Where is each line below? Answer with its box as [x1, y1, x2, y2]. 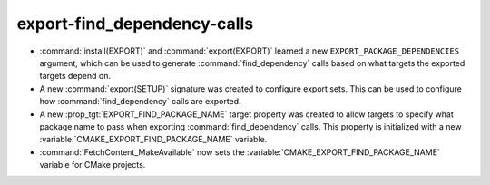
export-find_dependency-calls [16, 14, 254, 34]
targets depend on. [39, 71, 112, 82]
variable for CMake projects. [39, 160, 146, 170]
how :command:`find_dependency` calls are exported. [39, 96, 241, 107]
